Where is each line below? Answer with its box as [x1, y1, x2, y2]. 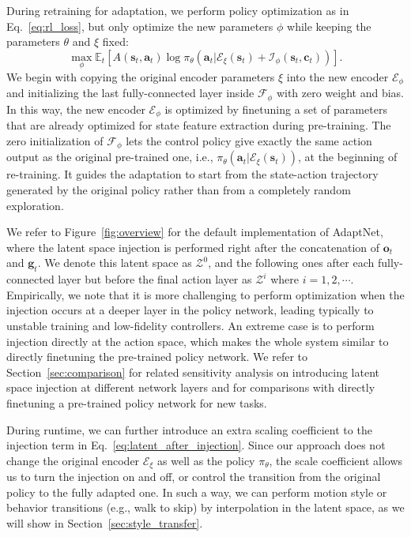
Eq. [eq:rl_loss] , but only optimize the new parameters [6, 17, 273, 34]
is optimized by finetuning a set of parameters [164, 100, 387, 117]
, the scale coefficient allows [269, 452, 403, 468]
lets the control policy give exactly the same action [126, 132, 372, 148]
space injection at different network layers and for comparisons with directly [6, 379, 375, 396]
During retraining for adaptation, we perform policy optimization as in [6, 2, 349, 18]
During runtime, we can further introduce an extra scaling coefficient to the [6, 421, 372, 437]
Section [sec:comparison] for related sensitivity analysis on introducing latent [6, 363, 379, 380]
